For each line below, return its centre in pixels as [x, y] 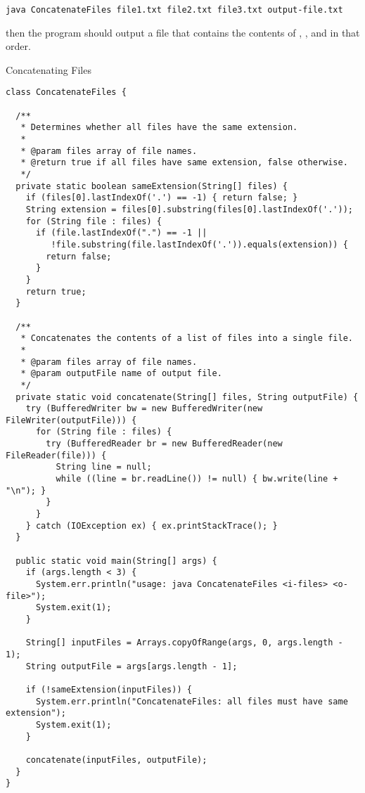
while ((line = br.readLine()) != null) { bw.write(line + [197, 479]
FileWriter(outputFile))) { [71, 420]
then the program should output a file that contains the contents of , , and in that [183, 32]
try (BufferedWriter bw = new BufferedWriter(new [144, 409]
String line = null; [104, 467]
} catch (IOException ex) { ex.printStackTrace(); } [152, 526]
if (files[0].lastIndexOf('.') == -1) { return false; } [162, 198]
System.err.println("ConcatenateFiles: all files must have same [192, 701]
